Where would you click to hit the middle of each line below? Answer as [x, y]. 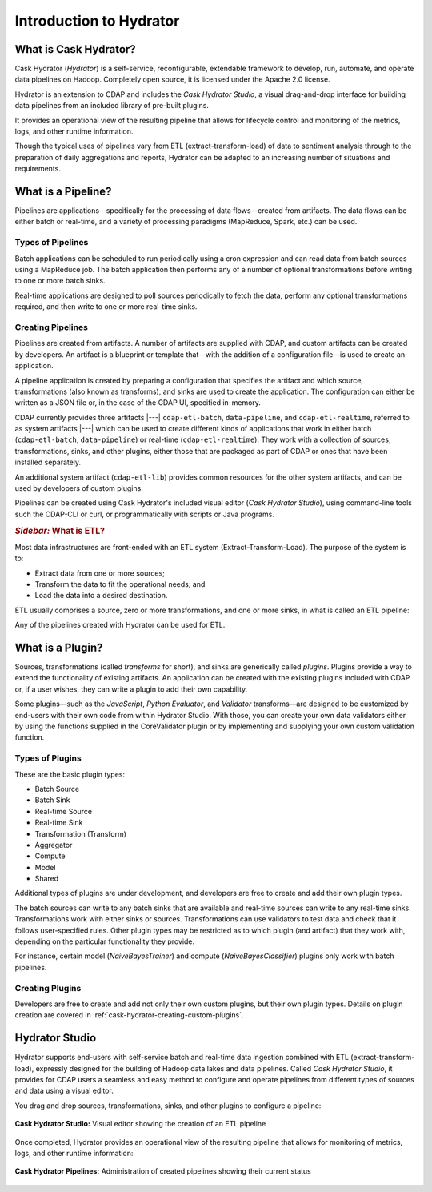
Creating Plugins [48, 988]
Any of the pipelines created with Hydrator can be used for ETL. [120, 625]
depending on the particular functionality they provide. [105, 941]
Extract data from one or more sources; [100, 573]
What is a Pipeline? [63, 191]
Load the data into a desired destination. [101, 596]
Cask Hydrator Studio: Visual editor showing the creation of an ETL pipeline [140, 1124]
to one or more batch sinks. [60, 281]
